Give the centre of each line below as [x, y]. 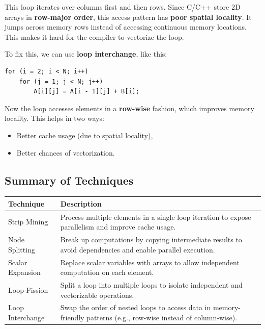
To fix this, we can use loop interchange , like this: [86, 54]
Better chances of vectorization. [66, 152]
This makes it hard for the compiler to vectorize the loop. [94, 36]
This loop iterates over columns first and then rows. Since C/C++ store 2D [123, 7]
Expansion [24, 272]
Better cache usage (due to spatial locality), [85, 135]
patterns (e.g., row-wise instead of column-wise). [162, 318]
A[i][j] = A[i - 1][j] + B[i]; [86, 92]
